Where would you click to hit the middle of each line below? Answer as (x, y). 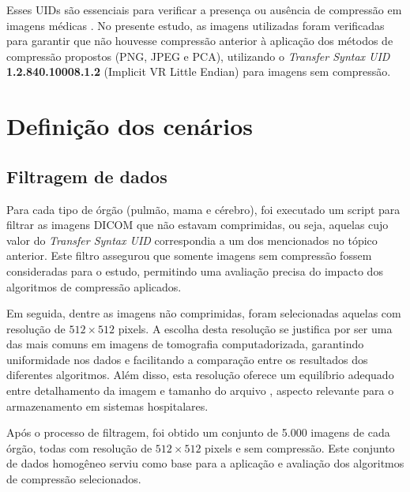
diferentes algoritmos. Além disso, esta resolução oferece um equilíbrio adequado (200, 375)
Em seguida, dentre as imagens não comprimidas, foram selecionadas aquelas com (204, 313)
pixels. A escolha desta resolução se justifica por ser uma (255, 328)
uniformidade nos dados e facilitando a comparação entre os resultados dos (187, 359)
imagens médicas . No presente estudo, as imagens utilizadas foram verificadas (196, 25)
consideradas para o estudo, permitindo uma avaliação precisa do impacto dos (195, 270)
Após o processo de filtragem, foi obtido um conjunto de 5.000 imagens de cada (198, 432)
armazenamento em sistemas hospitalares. (107, 406)
